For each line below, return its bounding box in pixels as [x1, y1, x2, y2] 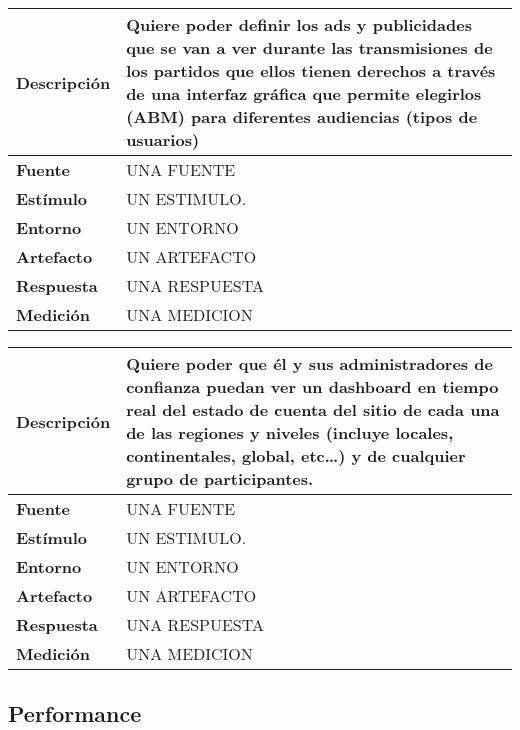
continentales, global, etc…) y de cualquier [126, 444, 466, 467]
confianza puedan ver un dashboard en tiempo [126, 375, 499, 398]
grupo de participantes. [126, 467, 314, 490]
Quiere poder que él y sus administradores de [126, 352, 493, 375]
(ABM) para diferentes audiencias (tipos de [126, 105, 478, 128]
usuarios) [126, 128, 200, 151]
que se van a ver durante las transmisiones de [126, 36, 493, 59]
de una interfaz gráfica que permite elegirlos [126, 82, 482, 105]
